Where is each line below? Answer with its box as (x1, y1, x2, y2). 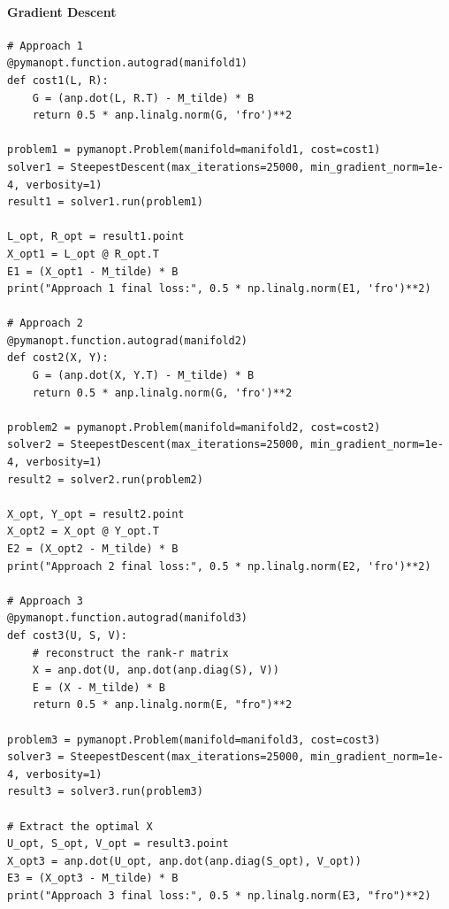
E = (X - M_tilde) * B (32, 681, 165, 694)
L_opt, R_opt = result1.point (7, 230, 185, 243)
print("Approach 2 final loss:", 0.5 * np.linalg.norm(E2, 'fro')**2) (7, 559, 431, 573)
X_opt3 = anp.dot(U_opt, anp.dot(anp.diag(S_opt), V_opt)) (7, 854, 361, 867)
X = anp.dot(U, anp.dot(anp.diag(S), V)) (32, 664, 279, 677)
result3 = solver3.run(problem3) (7, 785, 203, 798)
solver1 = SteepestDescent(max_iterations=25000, (7, 160, 305, 173)
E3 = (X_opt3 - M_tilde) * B (7, 872, 179, 885)
